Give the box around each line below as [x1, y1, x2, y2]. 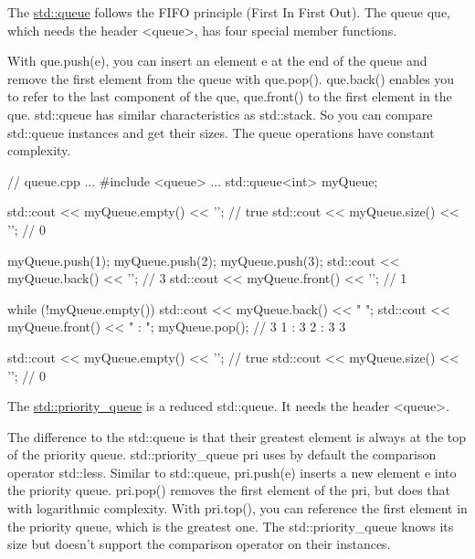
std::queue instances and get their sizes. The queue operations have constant [7, 122, 435, 142]
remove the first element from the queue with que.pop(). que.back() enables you [7, 69, 455, 88]
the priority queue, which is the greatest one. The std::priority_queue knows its [7, 516, 454, 535]
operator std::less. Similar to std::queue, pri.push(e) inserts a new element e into [7, 462, 457, 481]
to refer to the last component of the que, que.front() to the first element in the [7, 87, 452, 106]
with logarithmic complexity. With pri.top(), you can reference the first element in [7, 499, 468, 518]
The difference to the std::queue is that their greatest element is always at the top [7, 427, 467, 446]
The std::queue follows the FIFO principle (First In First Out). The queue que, [7, 3, 451, 21]
